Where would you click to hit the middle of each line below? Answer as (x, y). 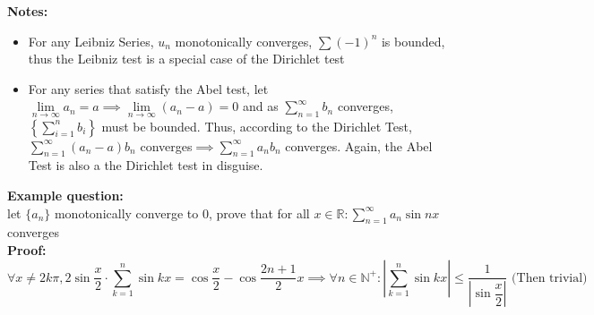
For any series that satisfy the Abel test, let (148, 88)
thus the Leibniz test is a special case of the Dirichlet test (186, 59)
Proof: (27, 249)
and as (260, 106)
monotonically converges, (244, 41)
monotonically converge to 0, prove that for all (182, 213)
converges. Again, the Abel (359, 145)
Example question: (65, 195)
